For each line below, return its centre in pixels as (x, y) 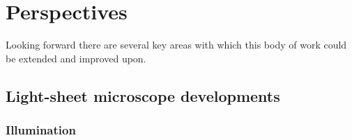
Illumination (41, 130)
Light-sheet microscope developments (143, 95)
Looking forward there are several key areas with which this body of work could (176, 45)
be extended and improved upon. (76, 58)
